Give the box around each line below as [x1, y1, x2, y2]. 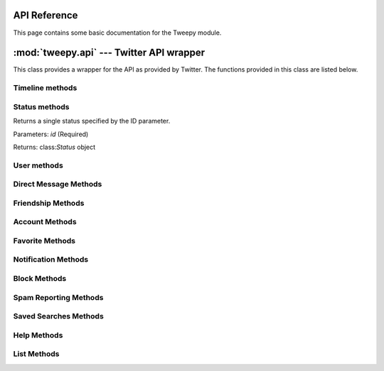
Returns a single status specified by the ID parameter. [13, 117, 171, 126]
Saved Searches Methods [13, 311, 105, 321]
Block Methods [13, 274, 67, 284]
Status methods [13, 101, 70, 111]
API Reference [13, 9, 78, 21]
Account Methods [13, 217, 78, 227]
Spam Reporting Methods [13, 292, 104, 302]
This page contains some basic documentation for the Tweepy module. [13, 28, 222, 37]
